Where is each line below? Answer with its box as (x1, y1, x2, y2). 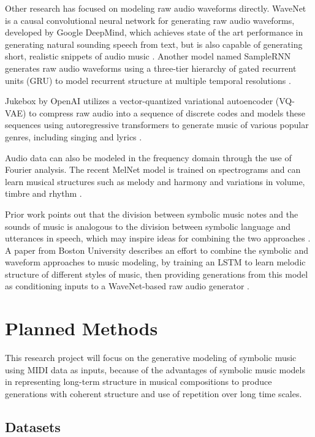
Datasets (5, 417, 61, 436)
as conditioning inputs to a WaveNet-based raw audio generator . (5, 279, 249, 292)
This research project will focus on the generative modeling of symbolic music (5, 351, 297, 364)
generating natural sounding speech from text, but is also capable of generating (5, 37, 303, 50)
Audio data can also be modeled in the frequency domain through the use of (5, 151, 292, 164)
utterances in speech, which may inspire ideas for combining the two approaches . (5, 232, 311, 245)
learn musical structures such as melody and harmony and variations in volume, (5, 175, 305, 188)
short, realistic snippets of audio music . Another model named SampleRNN (5, 50, 291, 63)
